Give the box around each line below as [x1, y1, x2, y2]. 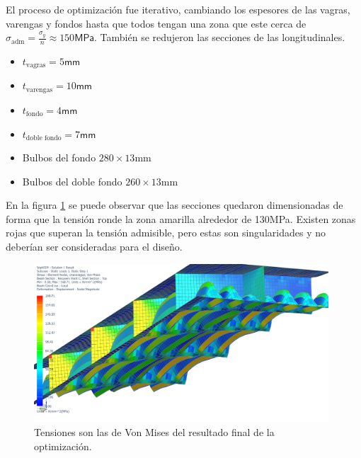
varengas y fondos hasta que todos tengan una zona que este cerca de [6, 16, 306, 30]
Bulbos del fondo [22, 150, 96, 165]
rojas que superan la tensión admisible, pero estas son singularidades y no [6, 225, 326, 240]
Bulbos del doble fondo [22, 173, 122, 188]
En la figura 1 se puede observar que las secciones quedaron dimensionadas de [6, 197, 343, 212]
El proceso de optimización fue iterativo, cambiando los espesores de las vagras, [6, 2, 350, 16]
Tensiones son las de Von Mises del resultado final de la [34, 424, 275, 439]
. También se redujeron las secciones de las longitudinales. [94, 30, 345, 45]
